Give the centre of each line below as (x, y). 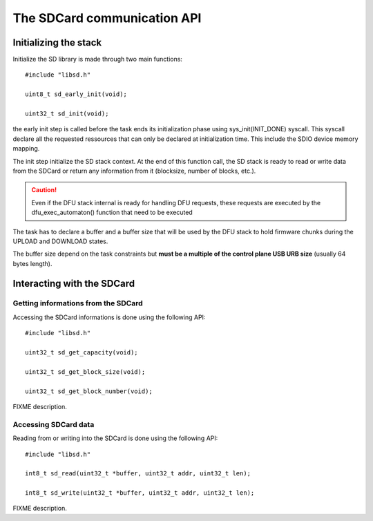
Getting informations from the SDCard (78, 303)
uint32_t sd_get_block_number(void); (89, 391)
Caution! (44, 190)
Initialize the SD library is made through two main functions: (98, 59)
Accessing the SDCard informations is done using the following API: (109, 317)
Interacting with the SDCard (74, 283)
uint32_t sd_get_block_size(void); (85, 372)
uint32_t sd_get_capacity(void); (82, 353)
